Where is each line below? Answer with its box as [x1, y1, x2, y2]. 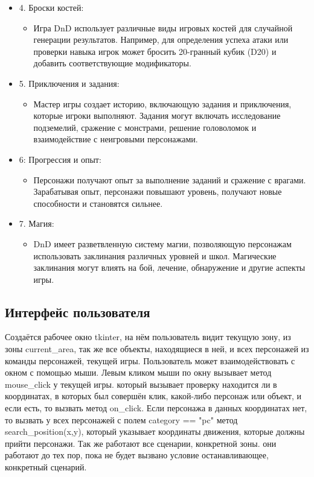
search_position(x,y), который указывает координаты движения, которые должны [5, 425, 305, 438]
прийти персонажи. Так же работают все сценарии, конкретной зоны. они [5, 437, 277, 449]
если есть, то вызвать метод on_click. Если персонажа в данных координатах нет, [5, 402, 307, 414]
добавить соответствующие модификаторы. [33, 57, 191, 69]
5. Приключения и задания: [19, 77, 120, 89]
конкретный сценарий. [5, 461, 87, 473]
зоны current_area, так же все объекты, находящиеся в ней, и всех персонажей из [5, 343, 309, 355]
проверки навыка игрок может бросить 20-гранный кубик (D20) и [33, 45, 277, 57]
